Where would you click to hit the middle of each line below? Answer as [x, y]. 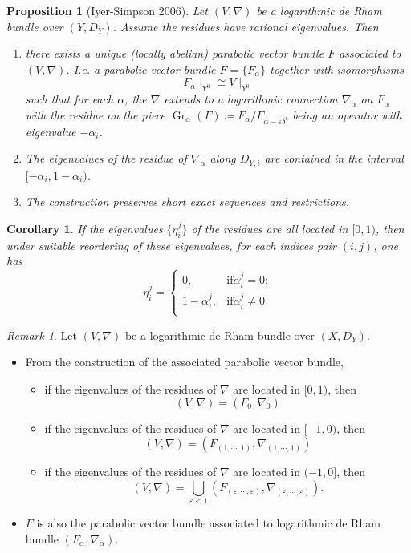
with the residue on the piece [95, 114]
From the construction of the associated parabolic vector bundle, [184, 362]
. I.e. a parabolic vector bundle [141, 69]
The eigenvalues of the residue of [106, 158]
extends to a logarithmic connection [251, 99]
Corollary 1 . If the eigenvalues [85, 228]
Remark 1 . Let [42, 335]
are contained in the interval [334, 158]
